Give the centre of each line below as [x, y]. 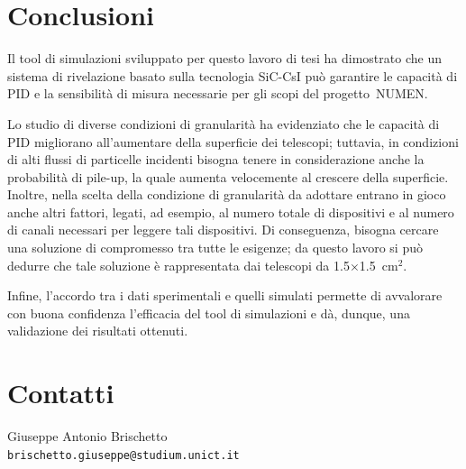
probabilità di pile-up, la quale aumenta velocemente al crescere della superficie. [228, 176]
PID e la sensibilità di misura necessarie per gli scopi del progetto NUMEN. [218, 93]
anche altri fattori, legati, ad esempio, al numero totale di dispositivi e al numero [231, 212]
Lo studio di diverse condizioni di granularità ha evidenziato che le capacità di [224, 123]
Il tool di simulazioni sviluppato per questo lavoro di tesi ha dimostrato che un [224, 58]
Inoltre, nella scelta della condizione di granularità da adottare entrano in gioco [227, 194]
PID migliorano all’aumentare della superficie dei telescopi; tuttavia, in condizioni [233, 141]
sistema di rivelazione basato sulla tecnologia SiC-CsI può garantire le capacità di [233, 75]
